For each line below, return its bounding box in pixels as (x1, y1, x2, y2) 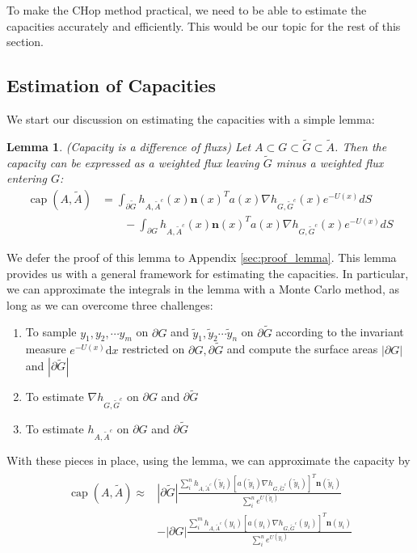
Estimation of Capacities (6, 73, 216, 98)
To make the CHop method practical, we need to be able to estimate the (6, 2, 367, 18)
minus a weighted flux (276, 154, 384, 171)
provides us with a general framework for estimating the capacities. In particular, (6, 264, 409, 281)
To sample (25, 323, 77, 340)
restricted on (122, 340, 185, 357)
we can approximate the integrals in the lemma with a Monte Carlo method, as (6, 281, 399, 298)
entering (6, 170, 47, 187)
